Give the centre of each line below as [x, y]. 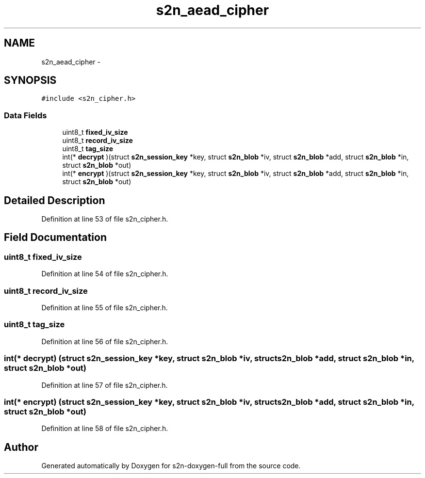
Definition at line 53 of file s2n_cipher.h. [105, 219]
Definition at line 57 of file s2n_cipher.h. [105, 385]
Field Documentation [55, 238]
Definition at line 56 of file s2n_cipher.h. [105, 341]
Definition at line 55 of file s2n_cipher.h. [105, 308]
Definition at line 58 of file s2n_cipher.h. [105, 429]
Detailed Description [55, 200]
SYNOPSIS [30, 80]
